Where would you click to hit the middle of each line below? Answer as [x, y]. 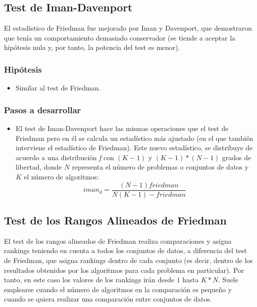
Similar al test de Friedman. [58, 88]
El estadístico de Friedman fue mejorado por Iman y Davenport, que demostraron [128, 28]
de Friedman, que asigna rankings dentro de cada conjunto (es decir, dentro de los [128, 260]
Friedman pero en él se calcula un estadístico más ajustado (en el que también [134, 138]
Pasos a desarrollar [43, 110]
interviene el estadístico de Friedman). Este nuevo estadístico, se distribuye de [134, 148]
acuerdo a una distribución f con [65, 157]
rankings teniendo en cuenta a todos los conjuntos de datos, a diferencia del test [126, 250]
